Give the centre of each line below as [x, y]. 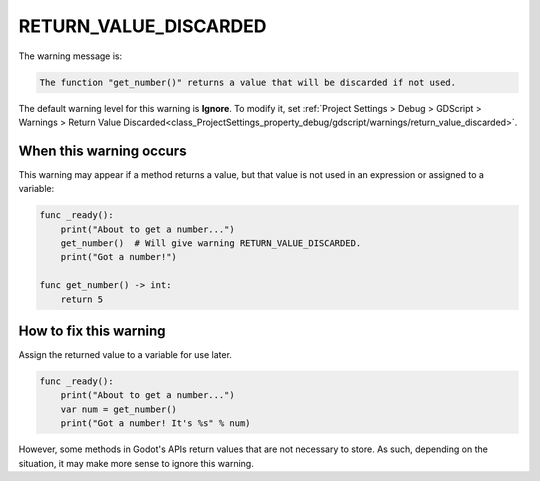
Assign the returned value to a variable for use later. [125, 355]
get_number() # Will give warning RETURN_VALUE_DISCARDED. [211, 243]
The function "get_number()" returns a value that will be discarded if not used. [248, 82]
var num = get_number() [118, 409]
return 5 [82, 299]
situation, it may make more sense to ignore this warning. [136, 463]
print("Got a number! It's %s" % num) [155, 423]
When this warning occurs [102, 150]
